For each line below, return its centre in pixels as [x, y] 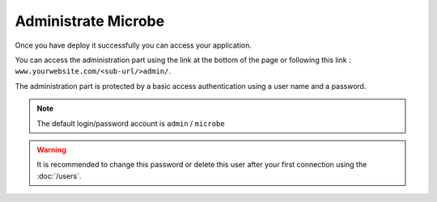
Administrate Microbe [90, 21]
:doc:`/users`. [59, 176]
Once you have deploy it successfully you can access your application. [134, 45]
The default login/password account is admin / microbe [131, 123]
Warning [51, 149]
